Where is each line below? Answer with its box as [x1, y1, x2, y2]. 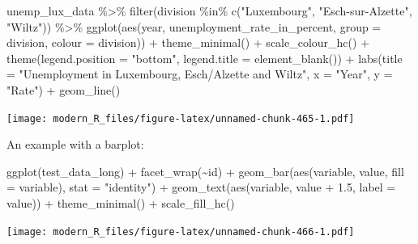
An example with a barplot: [6, 136, 144, 153]
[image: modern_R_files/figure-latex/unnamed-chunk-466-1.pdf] [6, 225, 355, 238]
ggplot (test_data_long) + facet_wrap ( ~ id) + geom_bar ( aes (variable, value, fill [6, 162, 404, 179]
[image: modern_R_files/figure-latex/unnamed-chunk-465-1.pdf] [6, 112, 355, 124]
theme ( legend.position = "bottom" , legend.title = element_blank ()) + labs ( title [6, 49, 403, 66]
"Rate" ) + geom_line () [6, 81, 121, 98]
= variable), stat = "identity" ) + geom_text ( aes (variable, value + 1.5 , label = [6, 179, 396, 196]
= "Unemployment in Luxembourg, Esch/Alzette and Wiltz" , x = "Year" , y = [6, 65, 393, 82]
